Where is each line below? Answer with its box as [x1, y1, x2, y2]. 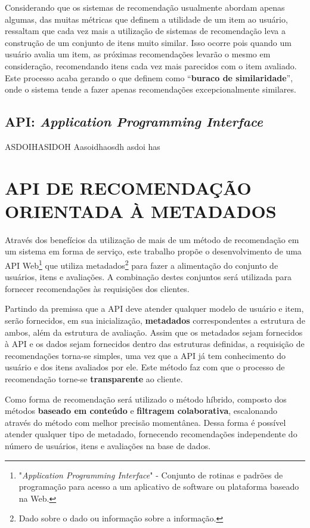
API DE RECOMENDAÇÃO [5, 175, 252, 199]
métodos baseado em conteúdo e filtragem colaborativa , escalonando [5, 404, 277, 417]
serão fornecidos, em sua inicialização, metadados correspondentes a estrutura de [5, 314, 305, 327]
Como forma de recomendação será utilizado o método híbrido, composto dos [5, 392, 287, 405]
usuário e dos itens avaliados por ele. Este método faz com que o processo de [5, 361, 285, 373]
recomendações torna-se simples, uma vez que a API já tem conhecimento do [5, 349, 286, 361]
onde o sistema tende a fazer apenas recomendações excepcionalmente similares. [5, 83, 296, 96]
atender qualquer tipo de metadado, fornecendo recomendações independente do [5, 428, 297, 440]
